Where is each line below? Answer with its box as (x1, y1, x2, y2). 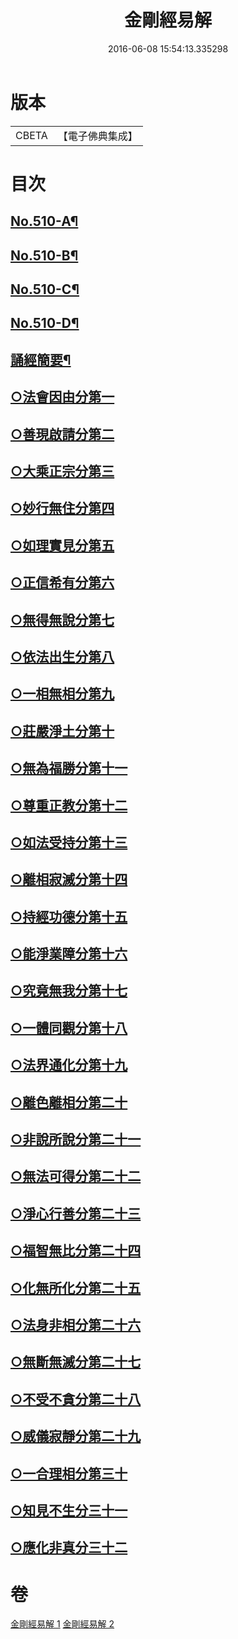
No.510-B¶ (10, 247, 79, 264)
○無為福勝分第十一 (10, 760, 128, 777)
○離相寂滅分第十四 (10, 871, 128, 888)
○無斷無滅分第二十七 (10, 1354, 142, 1371)
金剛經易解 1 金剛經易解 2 (10, 1618, 115, 1630)
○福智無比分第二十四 (10, 1242, 142, 1260)
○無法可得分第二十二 (10, 1168, 142, 1185)
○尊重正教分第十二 (10, 797, 128, 814)
